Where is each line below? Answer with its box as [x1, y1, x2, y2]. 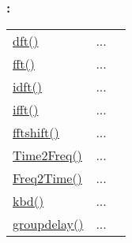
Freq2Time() [13, 169, 82, 188]
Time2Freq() [13, 146, 82, 165]
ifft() [13, 100, 39, 119]
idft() [13, 77, 42, 96]
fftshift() [13, 123, 59, 142]
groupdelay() [13, 215, 84, 234]
